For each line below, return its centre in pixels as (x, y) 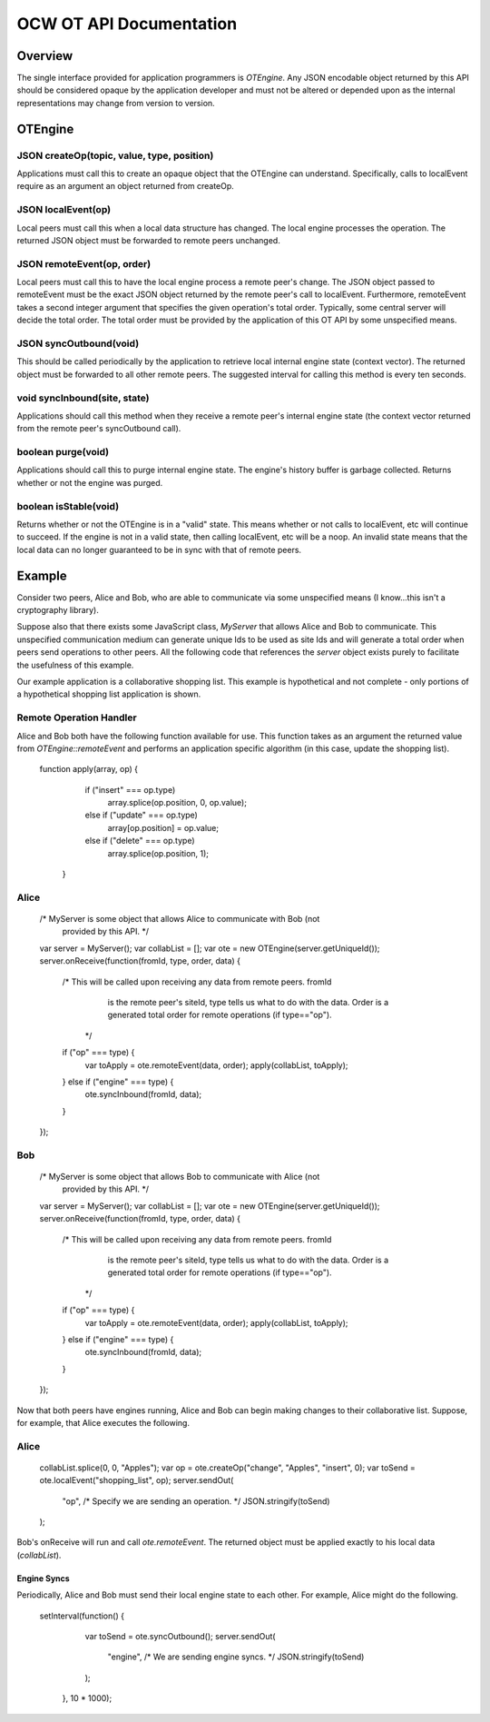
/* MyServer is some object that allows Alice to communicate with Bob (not (180, 919)
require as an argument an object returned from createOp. (126, 186)
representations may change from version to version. (116, 103)
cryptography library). (58, 610)
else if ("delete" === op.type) (140, 841)
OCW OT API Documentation (127, 24)
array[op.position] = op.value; (163, 827)
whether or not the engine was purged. (90, 482)
